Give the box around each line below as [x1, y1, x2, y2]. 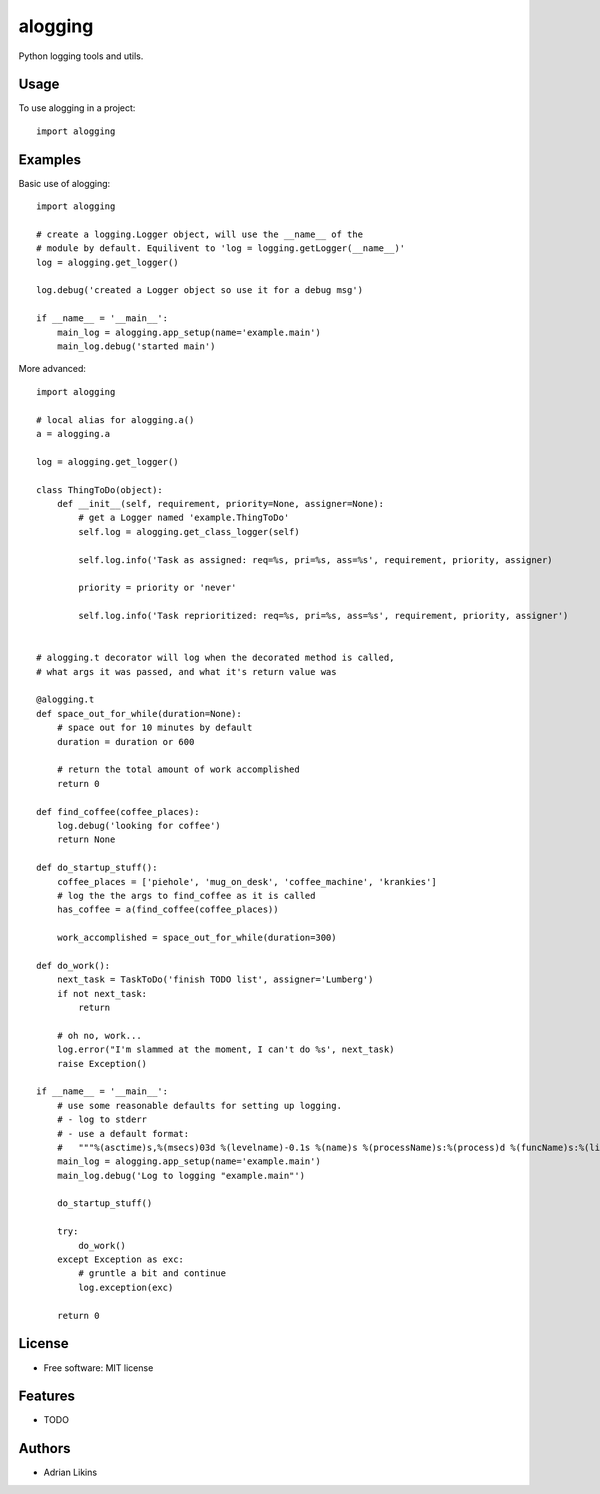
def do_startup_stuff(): [36, 862, 158, 874]
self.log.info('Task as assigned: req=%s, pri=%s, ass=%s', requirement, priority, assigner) [78, 554, 554, 565]
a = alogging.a [36, 428, 111, 439]
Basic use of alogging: [18, 177, 111, 189]
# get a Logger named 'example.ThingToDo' [78, 512, 290, 524]
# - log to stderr [56, 1114, 148, 1125]
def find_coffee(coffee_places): [36, 806, 200, 817]
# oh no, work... [56, 1030, 142, 1041]
